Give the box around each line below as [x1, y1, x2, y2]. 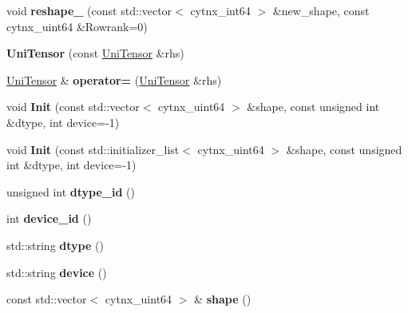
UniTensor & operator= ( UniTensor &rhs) [6, 71, 222, 88]
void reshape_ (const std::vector [6, 2, 172, 18]
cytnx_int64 [190, 2, 251, 18]
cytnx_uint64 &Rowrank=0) [6, 18, 148, 34]
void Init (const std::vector [6, 98, 140, 115]
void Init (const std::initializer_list [6, 141, 180, 157]
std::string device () [6, 263, 107, 280]
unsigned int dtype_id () [6, 183, 135, 200]
